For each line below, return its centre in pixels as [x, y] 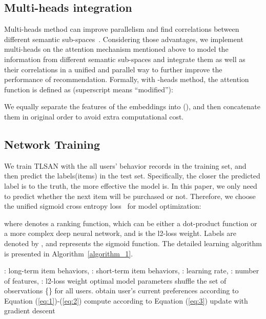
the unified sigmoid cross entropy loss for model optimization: [103, 206]
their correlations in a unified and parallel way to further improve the [113, 69]
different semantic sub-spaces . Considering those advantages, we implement [124, 39]
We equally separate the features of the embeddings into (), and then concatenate [132, 106]
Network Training [52, 144]
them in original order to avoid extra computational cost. [94, 116]
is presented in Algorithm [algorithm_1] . [69, 253]
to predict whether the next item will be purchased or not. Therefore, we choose [130, 196]
